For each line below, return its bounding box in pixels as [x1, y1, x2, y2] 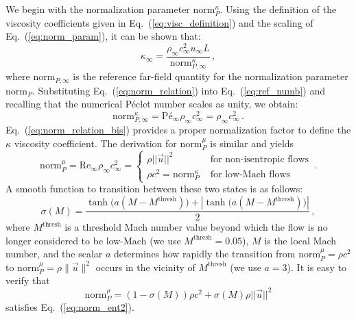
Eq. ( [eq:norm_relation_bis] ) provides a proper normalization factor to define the [5, 122, 351, 136]
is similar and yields [210, 136, 294, 150]
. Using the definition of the [219, 2, 337, 16]
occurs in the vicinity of [95, 259, 195, 274]
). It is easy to [287, 259, 347, 274]
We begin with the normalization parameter [5, 2, 190, 16]
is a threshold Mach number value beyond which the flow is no [64, 220, 328, 234]
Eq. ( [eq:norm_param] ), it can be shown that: [5, 29, 201, 43]
